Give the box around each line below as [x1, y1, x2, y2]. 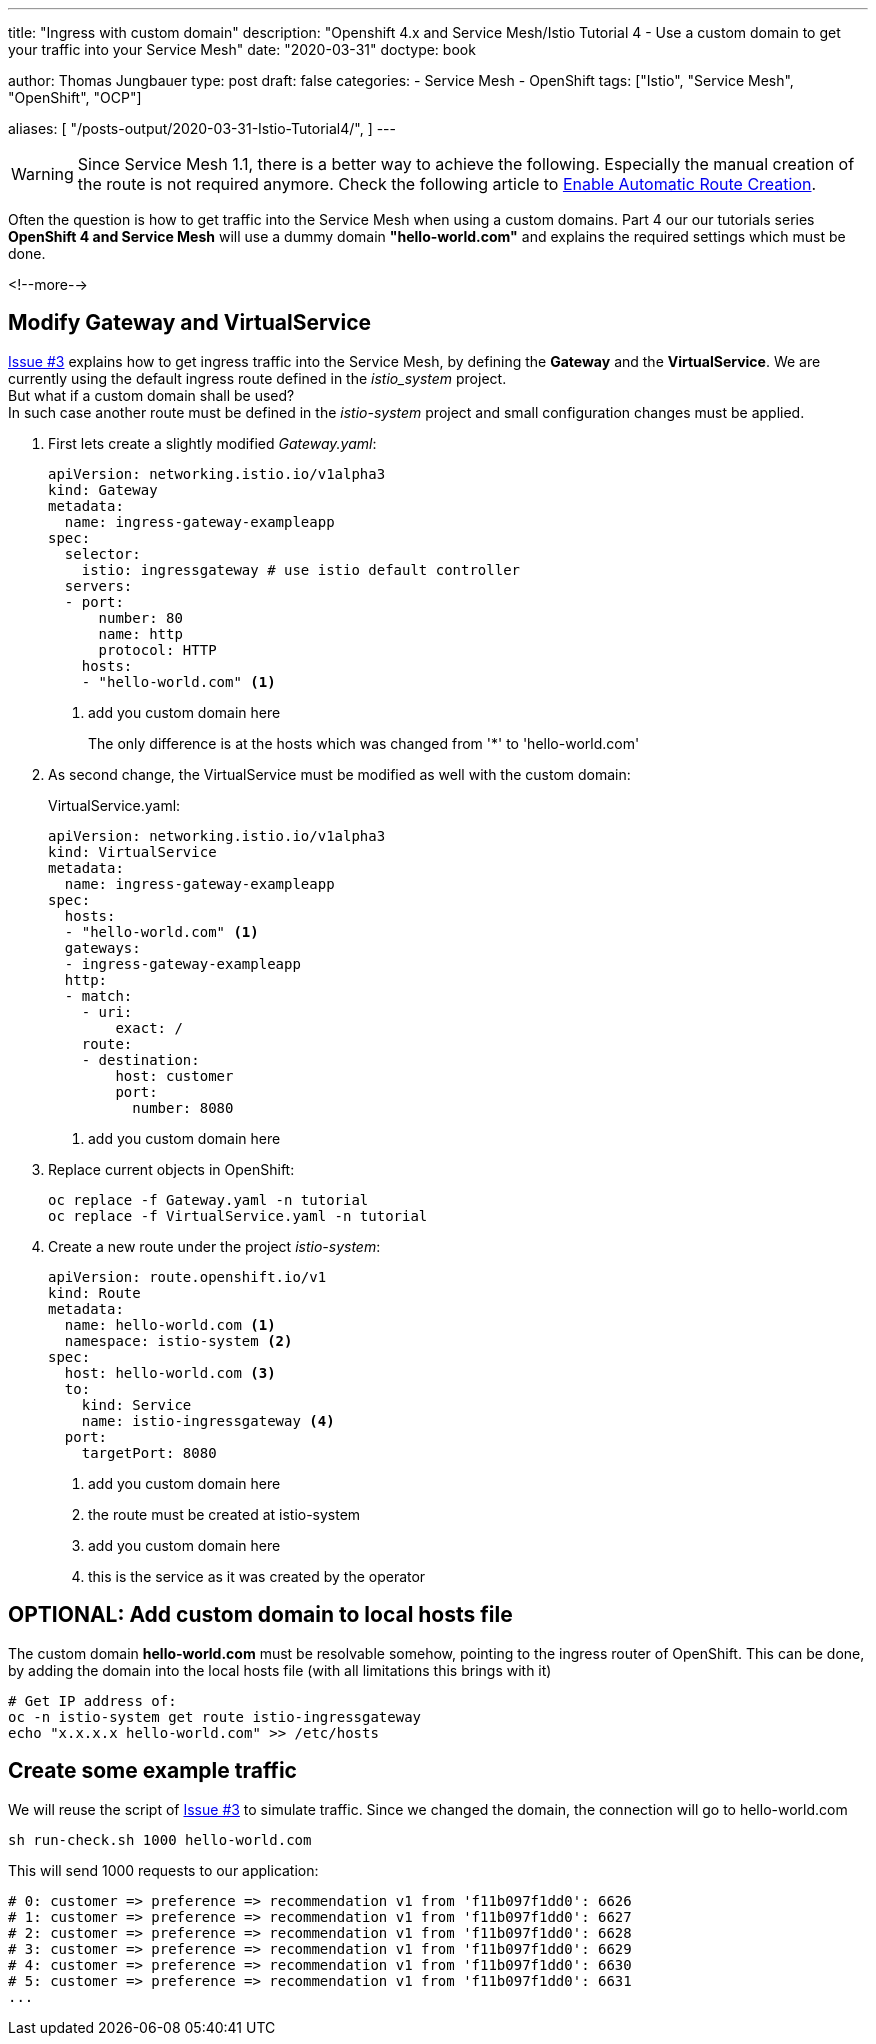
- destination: [81, 1051, 200, 1068]
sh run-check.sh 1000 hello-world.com [8, 1831, 312, 1848]
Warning [11, 164, 74, 184]
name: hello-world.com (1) [64, 1316, 276, 1333]
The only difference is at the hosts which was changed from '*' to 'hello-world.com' [88, 734, 640, 752]
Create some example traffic [8, 1758, 297, 1784]
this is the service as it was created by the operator [88, 1567, 426, 1585]
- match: [64, 987, 133, 1004]
